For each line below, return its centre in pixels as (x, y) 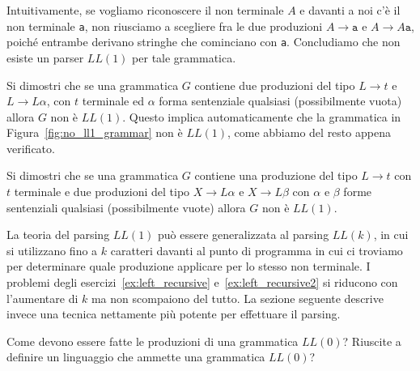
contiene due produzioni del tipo (275, 85)
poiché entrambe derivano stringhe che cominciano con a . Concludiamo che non (204, 42)
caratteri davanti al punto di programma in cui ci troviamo (257, 250)
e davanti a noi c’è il (350, 10)
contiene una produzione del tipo (276, 175)
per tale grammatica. (184, 57)
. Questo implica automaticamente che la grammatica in (262, 116)
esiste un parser (45, 57)
